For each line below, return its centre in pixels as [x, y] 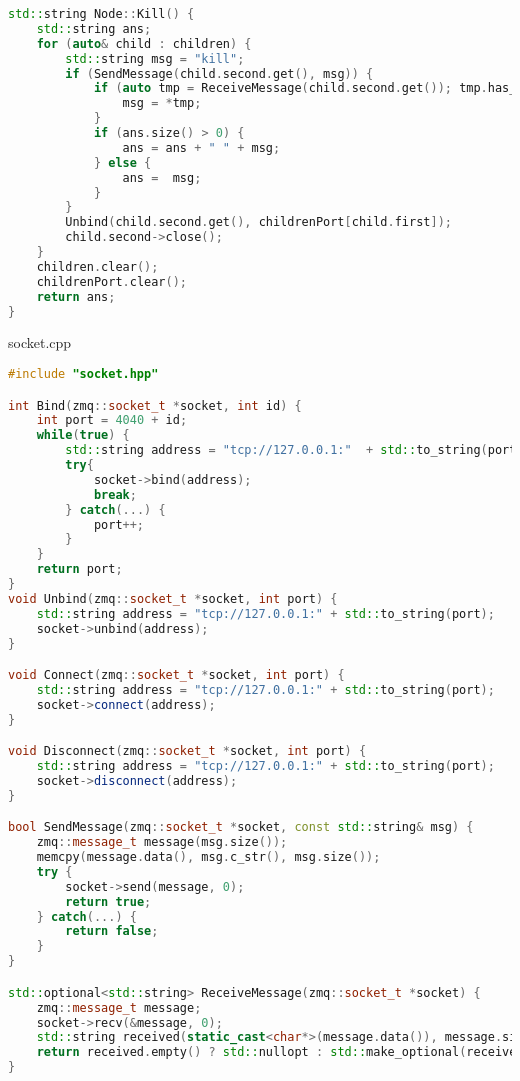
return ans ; [76, 296]
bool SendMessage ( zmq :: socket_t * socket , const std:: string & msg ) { [241, 827]
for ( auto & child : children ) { [144, 43]
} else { [122, 162]
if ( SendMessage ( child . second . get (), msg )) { [219, 73]
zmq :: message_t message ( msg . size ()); [162, 842]
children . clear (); [97, 266]
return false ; [112, 931]
